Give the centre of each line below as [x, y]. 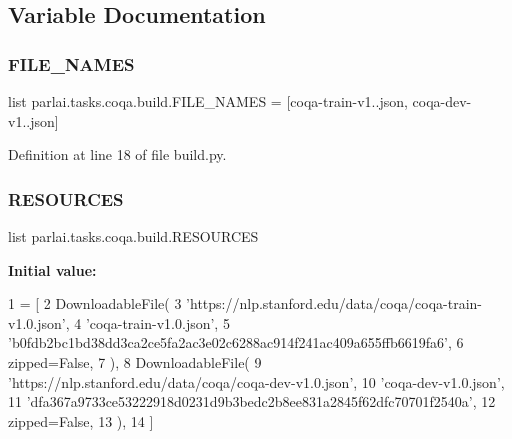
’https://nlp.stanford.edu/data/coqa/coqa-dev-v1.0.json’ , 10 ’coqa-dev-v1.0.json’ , [256, 381]
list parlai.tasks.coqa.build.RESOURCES [133, 236]
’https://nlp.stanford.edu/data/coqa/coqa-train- [334, 303]
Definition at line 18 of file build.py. [117, 154]
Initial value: [52, 269]
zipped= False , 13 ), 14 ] [81, 420]
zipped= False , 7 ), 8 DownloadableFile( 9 [135, 361]
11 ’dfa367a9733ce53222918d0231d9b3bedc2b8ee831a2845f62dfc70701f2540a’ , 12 [252, 401]
